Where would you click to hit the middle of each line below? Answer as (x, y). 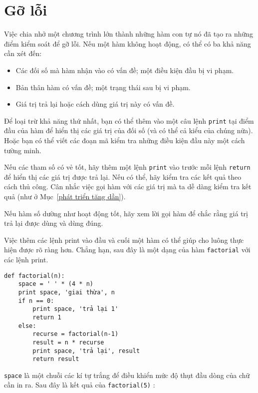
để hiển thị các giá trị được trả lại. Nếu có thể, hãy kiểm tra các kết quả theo (123, 176)
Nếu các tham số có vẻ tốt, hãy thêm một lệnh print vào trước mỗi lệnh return (127, 167)
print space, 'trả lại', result (86, 351)
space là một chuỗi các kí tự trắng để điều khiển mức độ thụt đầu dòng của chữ (127, 375)
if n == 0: (36, 301)
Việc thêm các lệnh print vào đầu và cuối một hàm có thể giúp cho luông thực (124, 240)
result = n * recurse (68, 342)
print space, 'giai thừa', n (66, 292)
